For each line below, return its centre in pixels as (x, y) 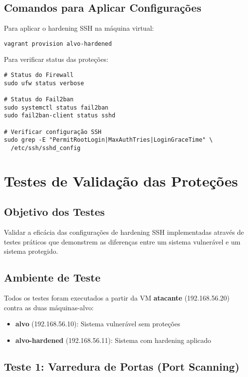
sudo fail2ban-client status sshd (60, 116)
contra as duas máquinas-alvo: (49, 307)
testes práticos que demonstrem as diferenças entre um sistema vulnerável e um (122, 241)
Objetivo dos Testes (54, 212)
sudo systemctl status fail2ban (56, 107)
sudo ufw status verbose (44, 83)
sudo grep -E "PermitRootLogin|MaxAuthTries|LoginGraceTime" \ (108, 140)
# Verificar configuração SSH (53, 132)
